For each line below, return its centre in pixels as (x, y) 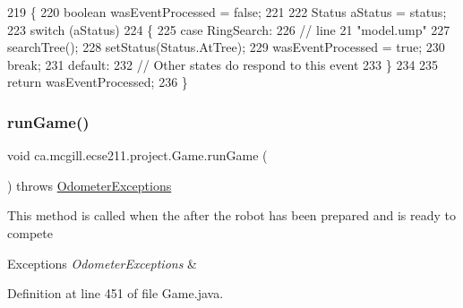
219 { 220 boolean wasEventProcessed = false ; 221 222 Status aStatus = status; (227, 12)
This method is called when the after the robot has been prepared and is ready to (232, 215)
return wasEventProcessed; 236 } (98, 82)
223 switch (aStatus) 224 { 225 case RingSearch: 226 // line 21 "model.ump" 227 (229, 29)
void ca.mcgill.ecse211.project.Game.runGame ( (137, 155)
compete (30, 232)
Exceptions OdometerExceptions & (102, 263)
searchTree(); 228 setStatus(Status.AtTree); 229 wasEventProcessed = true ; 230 (226, 47)
